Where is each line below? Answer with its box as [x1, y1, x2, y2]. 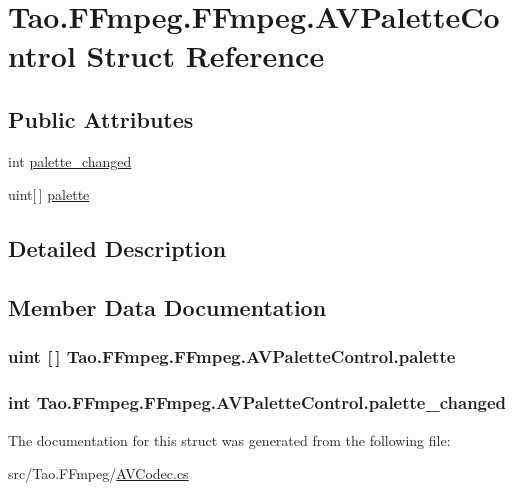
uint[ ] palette [8, 184, 90, 205]
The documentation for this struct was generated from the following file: [8, 429, 451, 450]
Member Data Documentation [8, 292, 327, 323]
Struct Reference [86, 35, 325, 76]
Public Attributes [8, 103, 194, 134]
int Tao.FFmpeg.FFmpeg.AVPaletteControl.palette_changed [8, 390, 507, 415]
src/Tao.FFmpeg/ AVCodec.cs [8, 463, 189, 484]
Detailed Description [8, 233, 227, 264]
